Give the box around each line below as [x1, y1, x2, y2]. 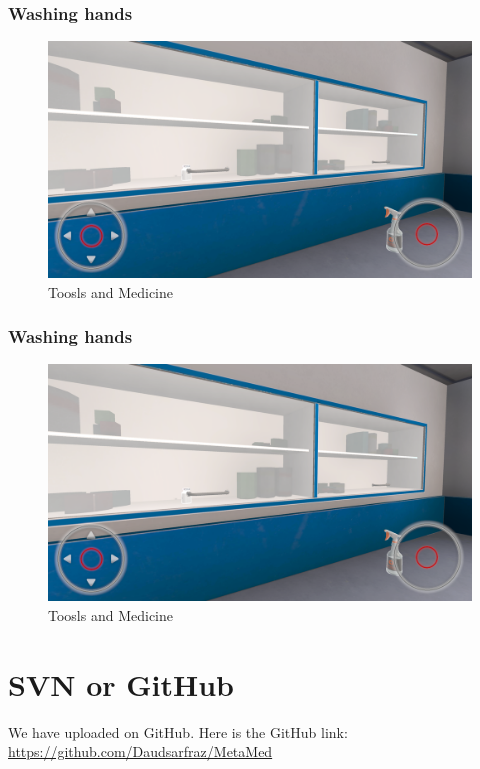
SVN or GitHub [8, 663, 234, 704]
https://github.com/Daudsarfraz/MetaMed [8, 741, 273, 762]
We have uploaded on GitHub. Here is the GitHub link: [8, 721, 348, 742]
